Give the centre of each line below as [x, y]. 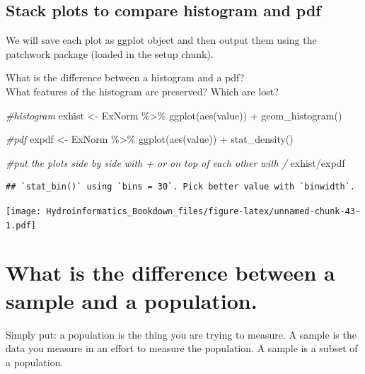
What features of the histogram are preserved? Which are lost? [142, 91]
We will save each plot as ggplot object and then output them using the [161, 40]
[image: [24, 211]
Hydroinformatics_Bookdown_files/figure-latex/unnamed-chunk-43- [203, 211]
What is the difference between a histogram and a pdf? [125, 77]
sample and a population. [132, 300]
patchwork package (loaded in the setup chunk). [110, 53]
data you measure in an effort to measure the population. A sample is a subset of [182, 348]
